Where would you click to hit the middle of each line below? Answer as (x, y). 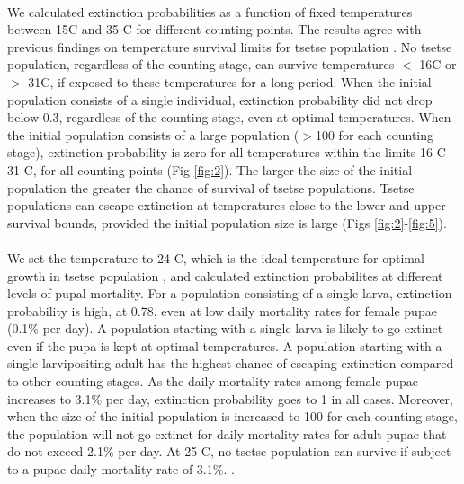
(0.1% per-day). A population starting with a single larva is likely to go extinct (225, 328)
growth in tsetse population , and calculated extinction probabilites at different (225, 275)
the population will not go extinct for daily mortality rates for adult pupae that (227, 433)
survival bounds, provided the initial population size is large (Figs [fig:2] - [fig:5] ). (227, 222)
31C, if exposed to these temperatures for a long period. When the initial (230, 81)
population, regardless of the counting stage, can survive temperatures (201, 64)
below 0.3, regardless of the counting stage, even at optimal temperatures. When (229, 117)
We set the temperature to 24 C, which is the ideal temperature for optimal (216, 257)
